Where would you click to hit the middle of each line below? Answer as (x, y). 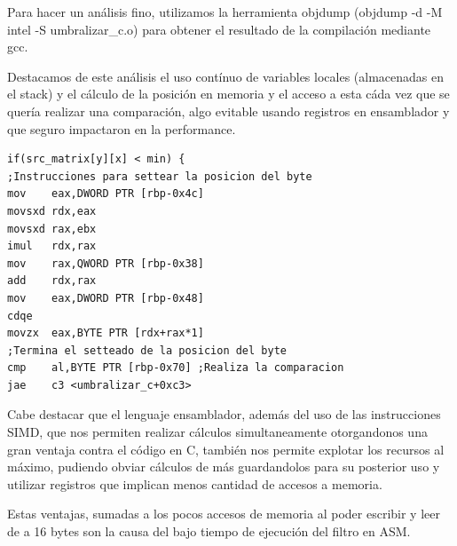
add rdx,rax (52, 281)
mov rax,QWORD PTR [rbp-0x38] (106, 263)
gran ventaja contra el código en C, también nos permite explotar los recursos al (226, 449)
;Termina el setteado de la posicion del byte (147, 350)
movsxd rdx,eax (52, 211)
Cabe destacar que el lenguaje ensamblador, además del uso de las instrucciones (224, 414)
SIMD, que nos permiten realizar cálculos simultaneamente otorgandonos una (217, 432)
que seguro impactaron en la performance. (122, 128)
